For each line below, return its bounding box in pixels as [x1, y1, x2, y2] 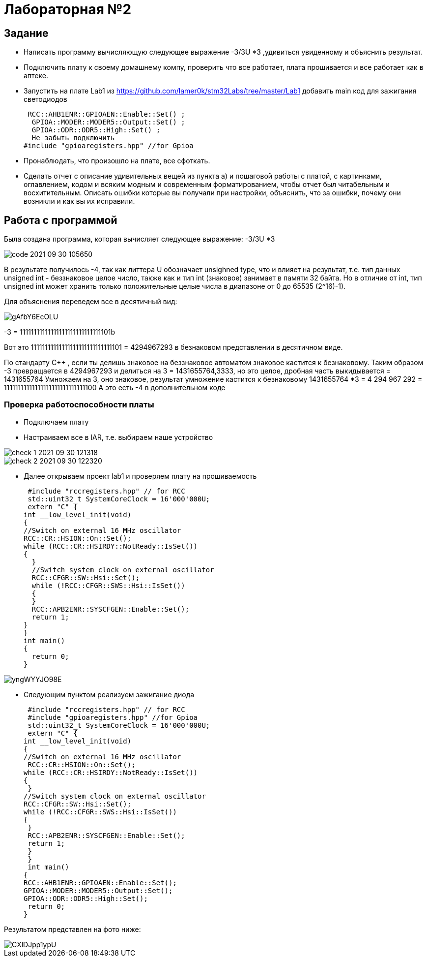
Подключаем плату [24, 417, 89, 426]
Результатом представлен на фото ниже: [4, 925, 141, 933]
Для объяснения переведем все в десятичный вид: [4, 297, 177, 306]
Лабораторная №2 [4, 1, 132, 18]
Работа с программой [4, 214, 117, 226]
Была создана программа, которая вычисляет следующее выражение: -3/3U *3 [4, 235, 275, 244]
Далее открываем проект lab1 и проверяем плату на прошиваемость [24, 471, 257, 480]
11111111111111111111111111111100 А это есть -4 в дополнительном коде [4, 383, 226, 392]
